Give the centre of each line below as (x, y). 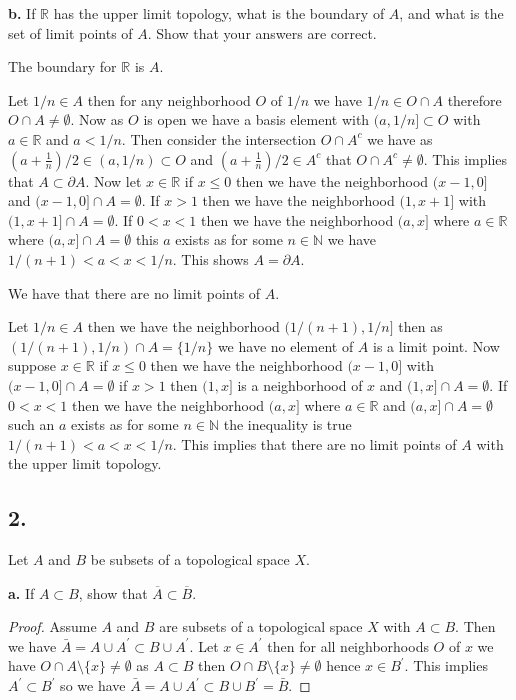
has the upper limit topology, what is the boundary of (219, 13)
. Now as (97, 119)
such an (31, 424)
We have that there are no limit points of (134, 292)
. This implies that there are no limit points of (314, 443)
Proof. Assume (52, 626)
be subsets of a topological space (190, 559)
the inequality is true (287, 424)
